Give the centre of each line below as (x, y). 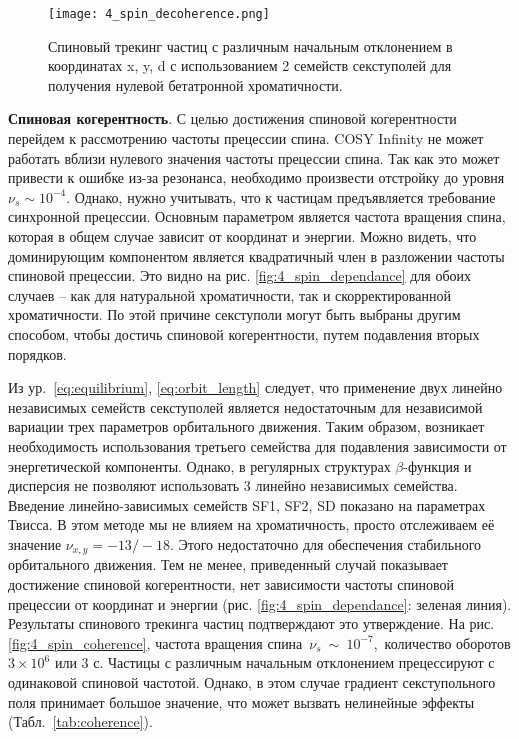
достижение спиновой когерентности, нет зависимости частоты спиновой (231, 583)
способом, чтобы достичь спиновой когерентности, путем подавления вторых (244, 333)
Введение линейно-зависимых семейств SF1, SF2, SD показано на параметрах (247, 504)
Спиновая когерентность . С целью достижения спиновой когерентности (232, 118)
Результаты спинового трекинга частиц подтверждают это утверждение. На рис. (251, 623)
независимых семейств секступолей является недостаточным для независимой (245, 406)
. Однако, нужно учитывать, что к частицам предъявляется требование (281, 196)
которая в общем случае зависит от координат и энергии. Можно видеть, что (242, 236)
